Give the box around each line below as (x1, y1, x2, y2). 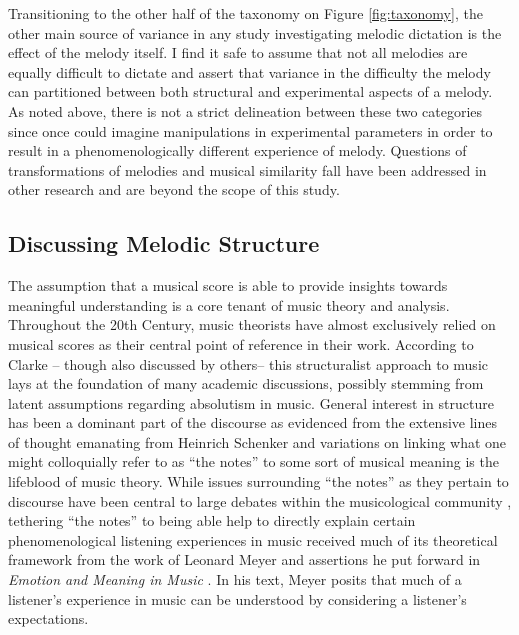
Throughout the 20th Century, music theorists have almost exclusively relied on (8, 314, 496, 335)
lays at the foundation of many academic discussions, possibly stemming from (8, 373, 484, 394)
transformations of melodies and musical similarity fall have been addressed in (8, 159, 487, 180)
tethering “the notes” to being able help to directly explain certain (8, 510, 416, 531)
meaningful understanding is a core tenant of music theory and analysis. (8, 294, 450, 315)
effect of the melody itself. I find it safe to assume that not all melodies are (8, 42, 468, 63)
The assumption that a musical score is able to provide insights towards (8, 275, 448, 296)
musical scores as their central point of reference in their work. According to (8, 333, 474, 354)
